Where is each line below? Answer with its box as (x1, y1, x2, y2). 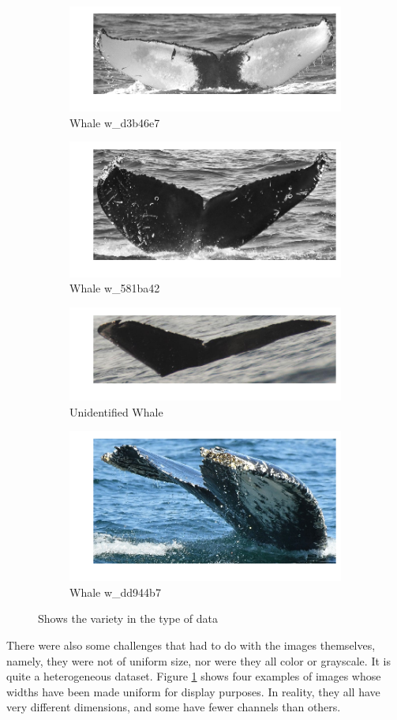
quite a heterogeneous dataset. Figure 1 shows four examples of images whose (6, 668, 381, 684)
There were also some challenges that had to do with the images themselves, (6, 637, 376, 654)
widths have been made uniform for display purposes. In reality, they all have (6, 683, 380, 699)
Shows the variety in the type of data (38, 610, 219, 627)
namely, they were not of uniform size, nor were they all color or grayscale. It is (6, 652, 391, 669)
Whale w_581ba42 (69, 280, 160, 296)
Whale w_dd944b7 (69, 583, 161, 600)
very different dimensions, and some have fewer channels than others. (6, 699, 341, 715)
